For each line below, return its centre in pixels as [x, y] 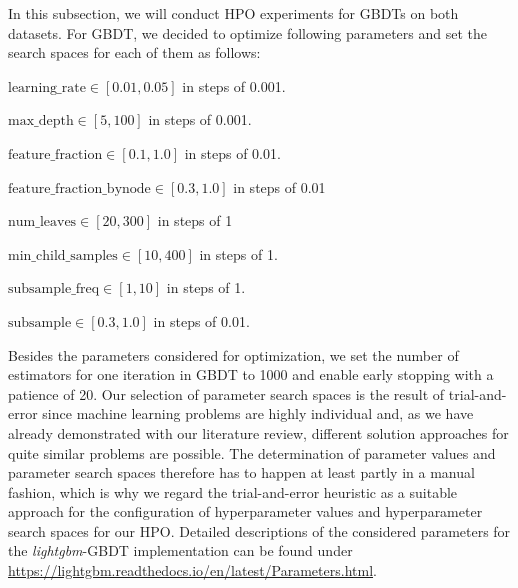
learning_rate [47, 87]
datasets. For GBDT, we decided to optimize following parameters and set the [248, 32]
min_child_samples [63, 255]
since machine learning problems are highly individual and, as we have [258, 413]
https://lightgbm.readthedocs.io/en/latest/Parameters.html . [192, 570]
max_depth [41, 121]
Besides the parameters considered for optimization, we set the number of [233, 354]
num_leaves [42, 222]
